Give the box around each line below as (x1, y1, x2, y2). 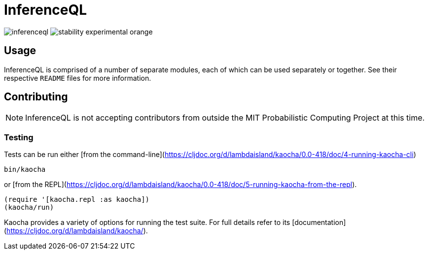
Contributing (4, 91, 68, 103)
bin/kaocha (4, 165, 46, 174)
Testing (4, 132, 34, 142)
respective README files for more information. (4, 73, 151, 82)
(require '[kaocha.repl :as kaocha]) (4, 195, 150, 204)
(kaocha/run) (4, 203, 54, 212)
